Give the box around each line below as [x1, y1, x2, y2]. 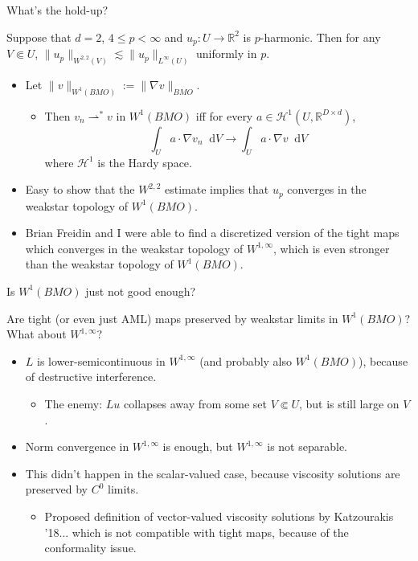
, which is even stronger [273, 240, 390, 256]
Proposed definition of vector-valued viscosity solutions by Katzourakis [44, 507, 394, 524]
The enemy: [44, 395, 103, 412]
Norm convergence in [25, 438, 129, 455]
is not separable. [267, 438, 347, 455]
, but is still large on [298, 395, 400, 412]
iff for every [195, 107, 253, 124]
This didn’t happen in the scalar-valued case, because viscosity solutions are [25, 465, 400, 481]
